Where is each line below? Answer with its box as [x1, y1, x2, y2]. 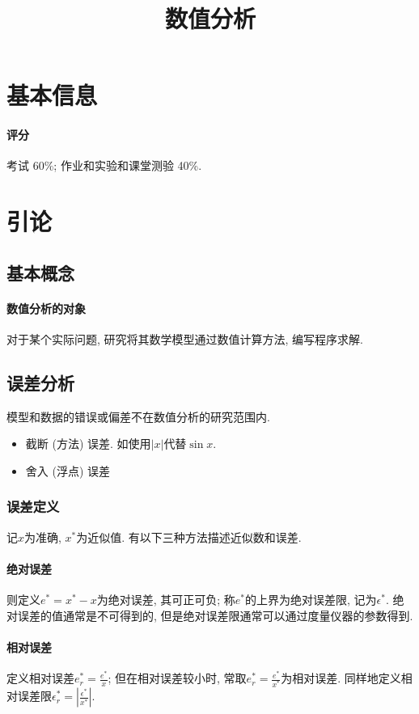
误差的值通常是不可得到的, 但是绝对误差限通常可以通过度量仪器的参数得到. [17, 606, 413, 623]
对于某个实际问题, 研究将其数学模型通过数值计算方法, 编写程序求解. [6, 330, 363, 347]
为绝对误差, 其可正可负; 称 [96, 591, 235, 608]
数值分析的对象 [6, 299, 86, 316]
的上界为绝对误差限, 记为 [245, 591, 377, 608]
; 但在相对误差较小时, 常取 [108, 670, 247, 687]
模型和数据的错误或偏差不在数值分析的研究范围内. [6, 408, 270, 425]
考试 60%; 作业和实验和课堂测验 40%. [6, 157, 202, 174]
